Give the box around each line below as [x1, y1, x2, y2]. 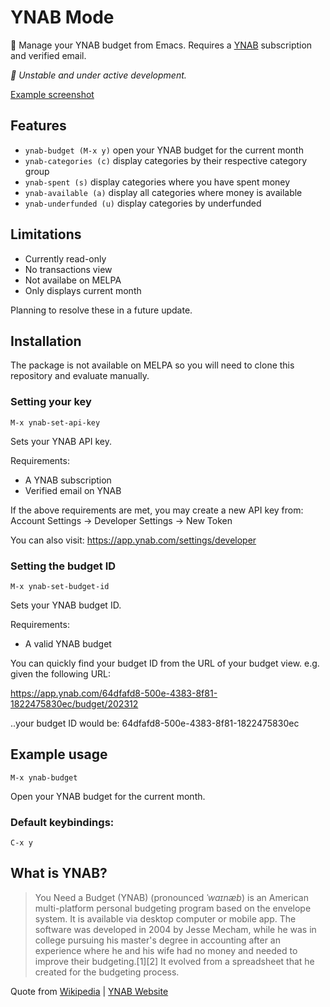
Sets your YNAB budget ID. [10, 599, 122, 611]
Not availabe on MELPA [24, 274, 122, 286]
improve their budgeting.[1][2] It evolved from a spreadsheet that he [34, 955, 315, 967]
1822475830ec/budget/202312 [10, 697, 139, 710]
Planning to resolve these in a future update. [10, 304, 193, 316]
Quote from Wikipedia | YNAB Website [10, 985, 169, 997]
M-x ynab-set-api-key [10, 417, 101, 428]
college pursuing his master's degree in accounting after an [34, 934, 282, 946]
